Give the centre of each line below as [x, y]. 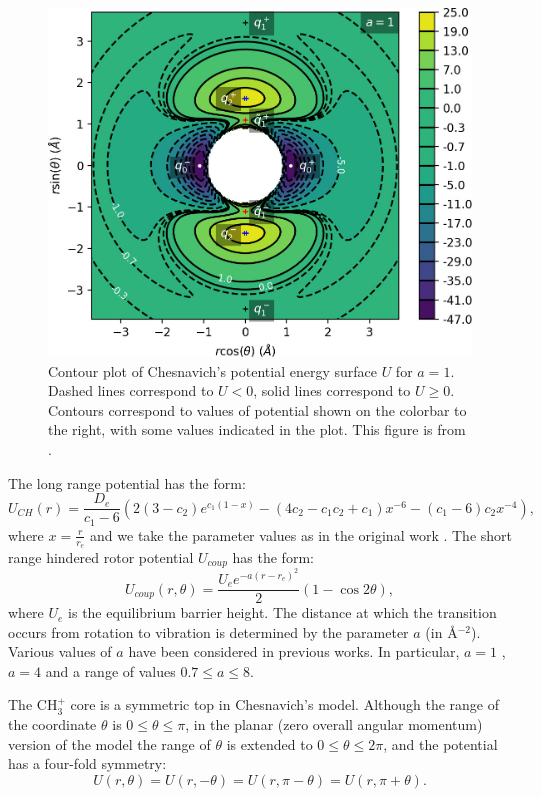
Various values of [60, 651]
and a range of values [110, 670]
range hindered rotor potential [101, 557]
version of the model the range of [109, 743]
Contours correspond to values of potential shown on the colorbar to [257, 409]
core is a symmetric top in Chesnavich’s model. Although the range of [285, 704]
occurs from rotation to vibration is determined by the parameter [208, 631]
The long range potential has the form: [127, 482]
